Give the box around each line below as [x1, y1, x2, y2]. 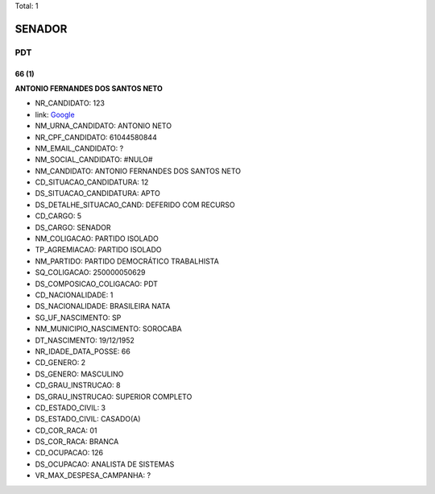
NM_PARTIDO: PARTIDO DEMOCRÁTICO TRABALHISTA [35, 256, 219, 266]
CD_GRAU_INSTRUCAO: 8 [35, 380, 121, 390]
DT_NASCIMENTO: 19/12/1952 [35, 335, 135, 345]
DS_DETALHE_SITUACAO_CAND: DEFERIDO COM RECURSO [35, 200, 235, 210]
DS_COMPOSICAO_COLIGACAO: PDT [35, 279, 159, 289]
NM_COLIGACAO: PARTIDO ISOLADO [35, 234, 159, 243]
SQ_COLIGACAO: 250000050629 [35, 268, 146, 277]
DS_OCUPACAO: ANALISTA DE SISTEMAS [35, 459, 175, 469]
